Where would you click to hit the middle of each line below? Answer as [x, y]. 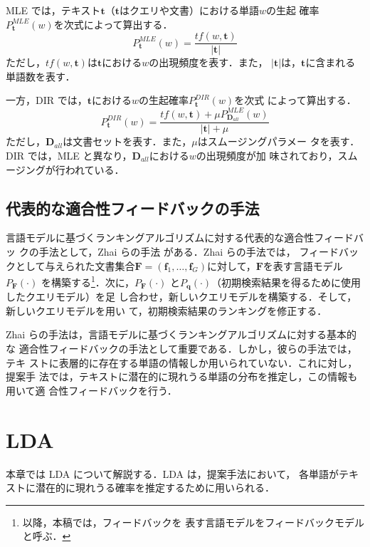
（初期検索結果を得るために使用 [286, 282]
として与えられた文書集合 [75, 265]
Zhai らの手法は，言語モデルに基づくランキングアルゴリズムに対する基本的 [181, 334]
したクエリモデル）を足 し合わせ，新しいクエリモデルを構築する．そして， [181, 297]
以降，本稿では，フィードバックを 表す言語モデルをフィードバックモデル [193, 522]
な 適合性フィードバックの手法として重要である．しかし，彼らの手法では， [181, 349]
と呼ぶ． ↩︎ [47, 536]
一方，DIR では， [47, 100]
